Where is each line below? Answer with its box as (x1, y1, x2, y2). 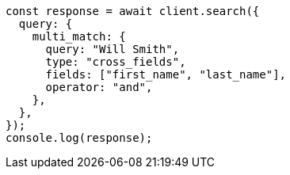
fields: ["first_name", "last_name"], (45, 68, 287, 81)
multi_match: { (32, 30, 126, 43)
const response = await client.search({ (6, 5, 260, 17)
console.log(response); (6, 131, 153, 144)
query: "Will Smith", (45, 43, 180, 55)
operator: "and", (45, 81, 153, 93)
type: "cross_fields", (45, 55, 186, 68)
